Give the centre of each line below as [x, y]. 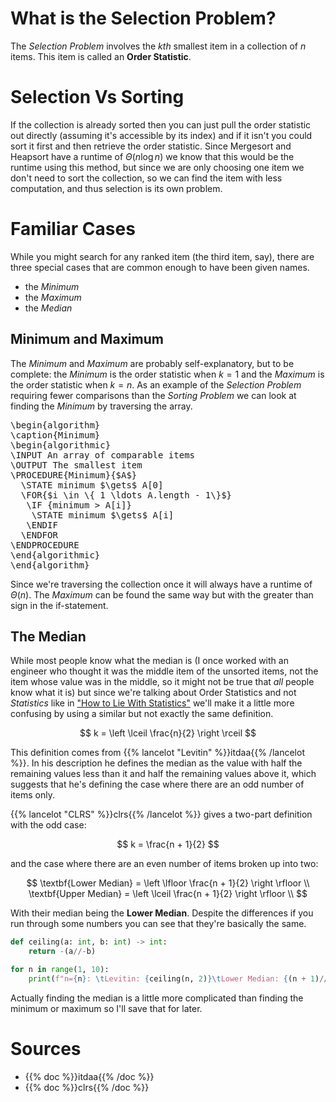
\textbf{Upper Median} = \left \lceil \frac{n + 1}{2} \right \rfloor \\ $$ [168, 894]
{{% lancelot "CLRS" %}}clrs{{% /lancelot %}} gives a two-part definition [161, 814]
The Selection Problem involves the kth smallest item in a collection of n [158, 46]
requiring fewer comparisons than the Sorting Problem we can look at [153, 395]
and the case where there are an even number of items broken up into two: [164, 864]
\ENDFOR [39, 535]
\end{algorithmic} [55, 555]
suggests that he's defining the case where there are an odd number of [157, 784]
